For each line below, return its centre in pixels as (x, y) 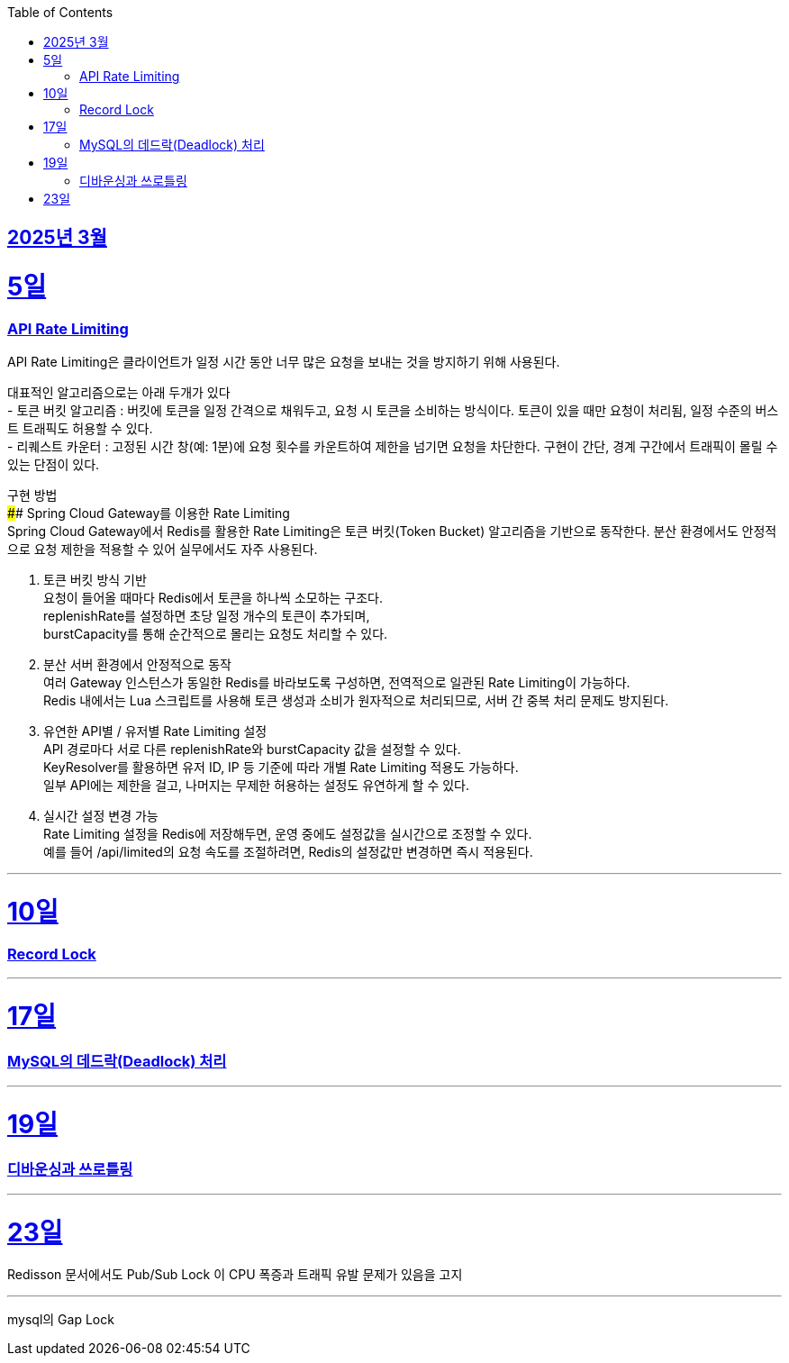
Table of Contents (60, 12)
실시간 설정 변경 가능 (101, 816)
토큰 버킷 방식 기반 (95, 580)
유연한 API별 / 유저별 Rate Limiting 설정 (155, 731)
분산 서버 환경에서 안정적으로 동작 (137, 665)
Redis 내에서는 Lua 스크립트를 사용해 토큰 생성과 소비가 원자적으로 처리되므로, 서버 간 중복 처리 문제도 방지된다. (356, 701)
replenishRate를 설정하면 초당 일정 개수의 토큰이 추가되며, (207, 616)
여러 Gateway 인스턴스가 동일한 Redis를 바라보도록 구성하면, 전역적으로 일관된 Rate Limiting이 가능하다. (337, 683)
